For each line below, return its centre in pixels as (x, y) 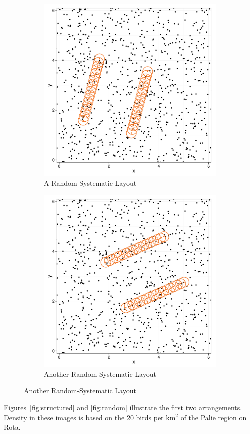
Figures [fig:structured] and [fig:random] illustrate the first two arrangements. (123, 407)
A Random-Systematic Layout (90, 183)
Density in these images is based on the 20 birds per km (90, 417)
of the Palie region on (213, 417)
